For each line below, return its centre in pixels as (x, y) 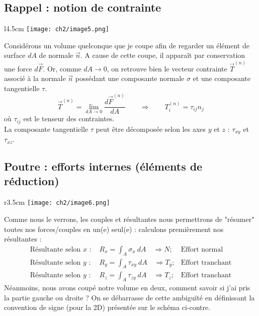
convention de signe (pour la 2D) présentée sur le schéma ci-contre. (107, 307)
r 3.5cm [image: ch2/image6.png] (57, 202)
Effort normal (202, 249)
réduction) (32, 181)
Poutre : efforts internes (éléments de (103, 166)
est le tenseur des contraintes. (69, 118)
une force (18, 68)
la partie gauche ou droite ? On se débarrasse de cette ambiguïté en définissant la (129, 297)
